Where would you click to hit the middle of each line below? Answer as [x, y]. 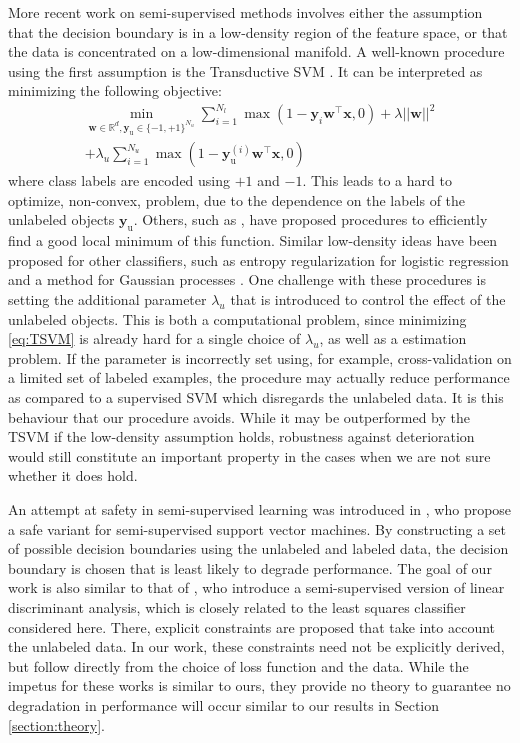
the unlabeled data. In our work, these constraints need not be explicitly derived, [256, 646]
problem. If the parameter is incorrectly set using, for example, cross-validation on [260, 357]
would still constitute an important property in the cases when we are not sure [249, 455]
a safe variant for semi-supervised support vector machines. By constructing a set [257, 528]
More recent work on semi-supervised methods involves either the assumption [245, 12]
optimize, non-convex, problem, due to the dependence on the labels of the [237, 199]
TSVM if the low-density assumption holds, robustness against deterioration [241, 436]
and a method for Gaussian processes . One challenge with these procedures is [247, 279]
